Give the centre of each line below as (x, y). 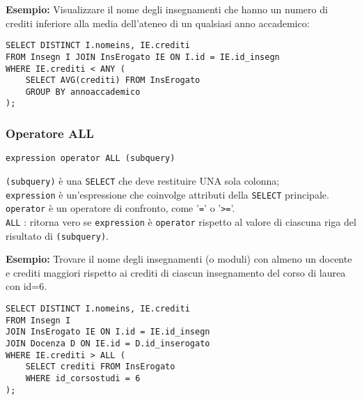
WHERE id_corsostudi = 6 (83, 378)
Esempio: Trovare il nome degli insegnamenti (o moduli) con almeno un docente (179, 259)
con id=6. (26, 286)
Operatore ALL (50, 133)
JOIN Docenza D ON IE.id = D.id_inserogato (108, 344)
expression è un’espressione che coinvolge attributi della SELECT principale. (167, 194)
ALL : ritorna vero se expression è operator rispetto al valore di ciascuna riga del (181, 221)
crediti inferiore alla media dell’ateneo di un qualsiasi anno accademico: (158, 23)
